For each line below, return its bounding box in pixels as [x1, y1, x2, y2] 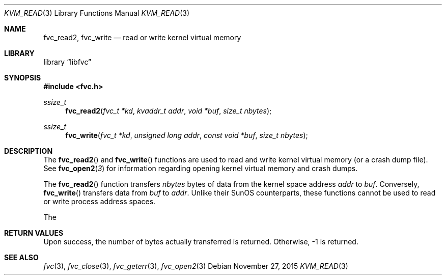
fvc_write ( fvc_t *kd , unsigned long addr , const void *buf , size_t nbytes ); [65, 131, 308, 139]
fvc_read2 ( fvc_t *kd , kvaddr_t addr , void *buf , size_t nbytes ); [65, 106, 272, 115]
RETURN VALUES [4, 229, 64, 237]
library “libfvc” [43, 58, 92, 66]
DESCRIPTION [4, 147, 53, 155]
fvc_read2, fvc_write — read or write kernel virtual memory [43, 33, 241, 42]
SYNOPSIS [4, 73, 41, 82]
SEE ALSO [4, 253, 39, 262]
